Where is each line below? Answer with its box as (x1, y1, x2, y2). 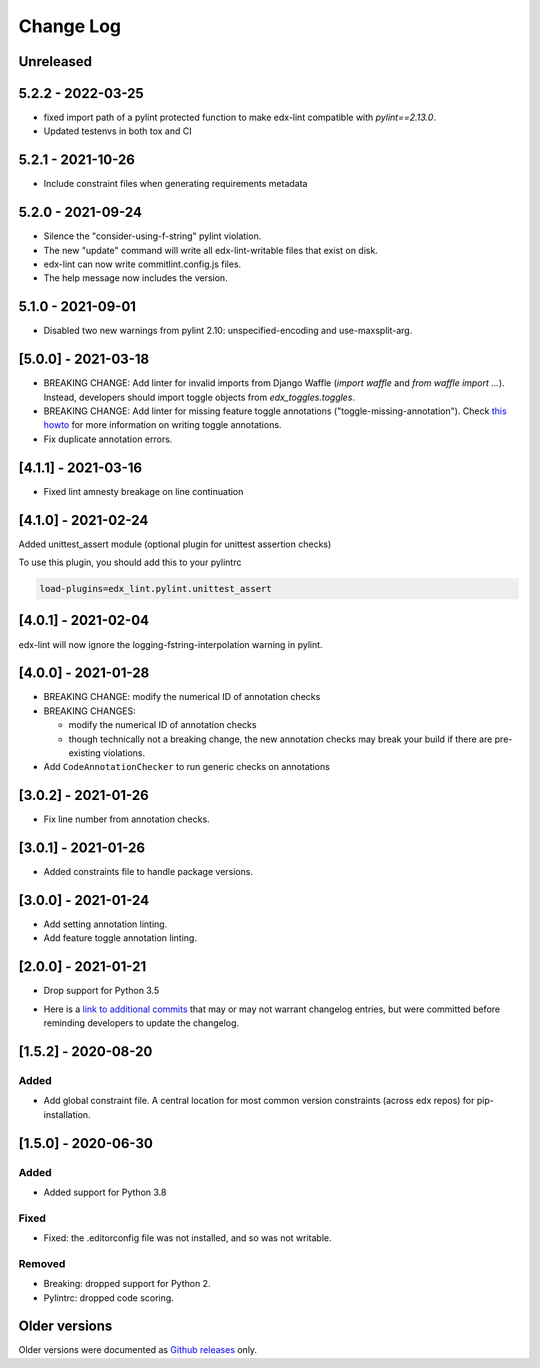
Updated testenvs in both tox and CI (43, 125, 192, 137)
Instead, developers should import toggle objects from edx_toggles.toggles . (43, 391, 355, 403)
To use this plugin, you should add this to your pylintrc (18, 556, 242, 569)
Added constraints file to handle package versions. (43, 866, 254, 878)
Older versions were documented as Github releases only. (18, 1344, 258, 1356)
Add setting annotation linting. (43, 918, 168, 930)
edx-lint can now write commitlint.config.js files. (43, 258, 242, 270)
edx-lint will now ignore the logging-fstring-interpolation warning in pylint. (18, 638, 324, 650)
